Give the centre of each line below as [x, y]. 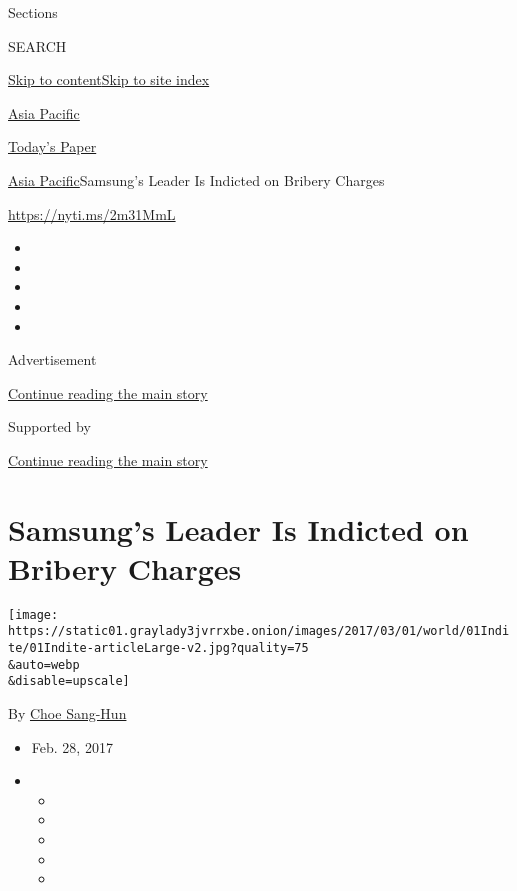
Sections [33, 12]
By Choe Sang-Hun [67, 713]
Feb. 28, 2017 [72, 746]
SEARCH [37, 45]
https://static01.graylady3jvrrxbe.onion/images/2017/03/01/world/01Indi [259, 631]
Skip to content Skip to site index [109, 79]
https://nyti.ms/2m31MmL [92, 213]
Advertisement [52, 359]
